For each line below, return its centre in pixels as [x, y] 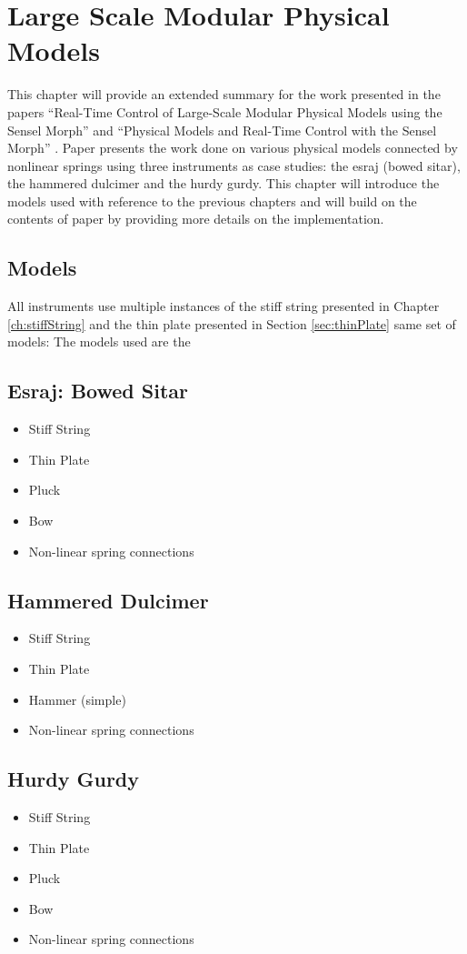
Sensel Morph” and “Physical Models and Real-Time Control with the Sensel [222, 130]
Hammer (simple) [77, 699]
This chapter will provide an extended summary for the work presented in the [224, 94]
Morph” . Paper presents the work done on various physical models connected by [233, 148]
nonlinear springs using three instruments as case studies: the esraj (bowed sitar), [234, 165]
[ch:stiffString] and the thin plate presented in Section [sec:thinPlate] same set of [232, 323]
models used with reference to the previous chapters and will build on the [212, 201]
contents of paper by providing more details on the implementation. [196, 219]
